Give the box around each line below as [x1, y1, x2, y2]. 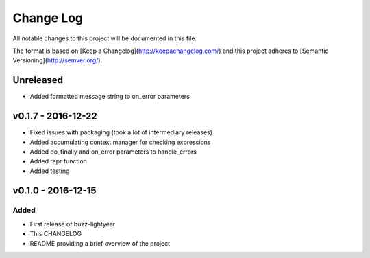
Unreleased [12, 74, 64, 86]
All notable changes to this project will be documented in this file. [12, 34, 197, 43]
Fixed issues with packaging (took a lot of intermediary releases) [29, 128, 212, 137]
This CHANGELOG [29, 230, 82, 238]
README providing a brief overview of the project [29, 239, 171, 247]
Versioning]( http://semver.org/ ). [12, 56, 103, 64]
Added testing [29, 167, 70, 175]
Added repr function [29, 157, 87, 165]
